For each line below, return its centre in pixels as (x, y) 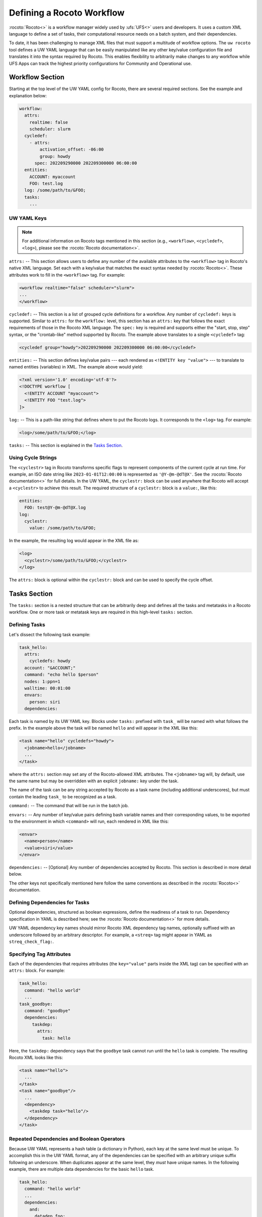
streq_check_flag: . (32, 941)
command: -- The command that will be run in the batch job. (69, 806)
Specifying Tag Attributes (40, 954)
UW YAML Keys (28, 218)
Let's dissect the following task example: (50, 634)
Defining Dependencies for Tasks (49, 902)
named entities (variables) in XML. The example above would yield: (76, 367)
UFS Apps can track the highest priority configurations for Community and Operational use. (100, 63)
